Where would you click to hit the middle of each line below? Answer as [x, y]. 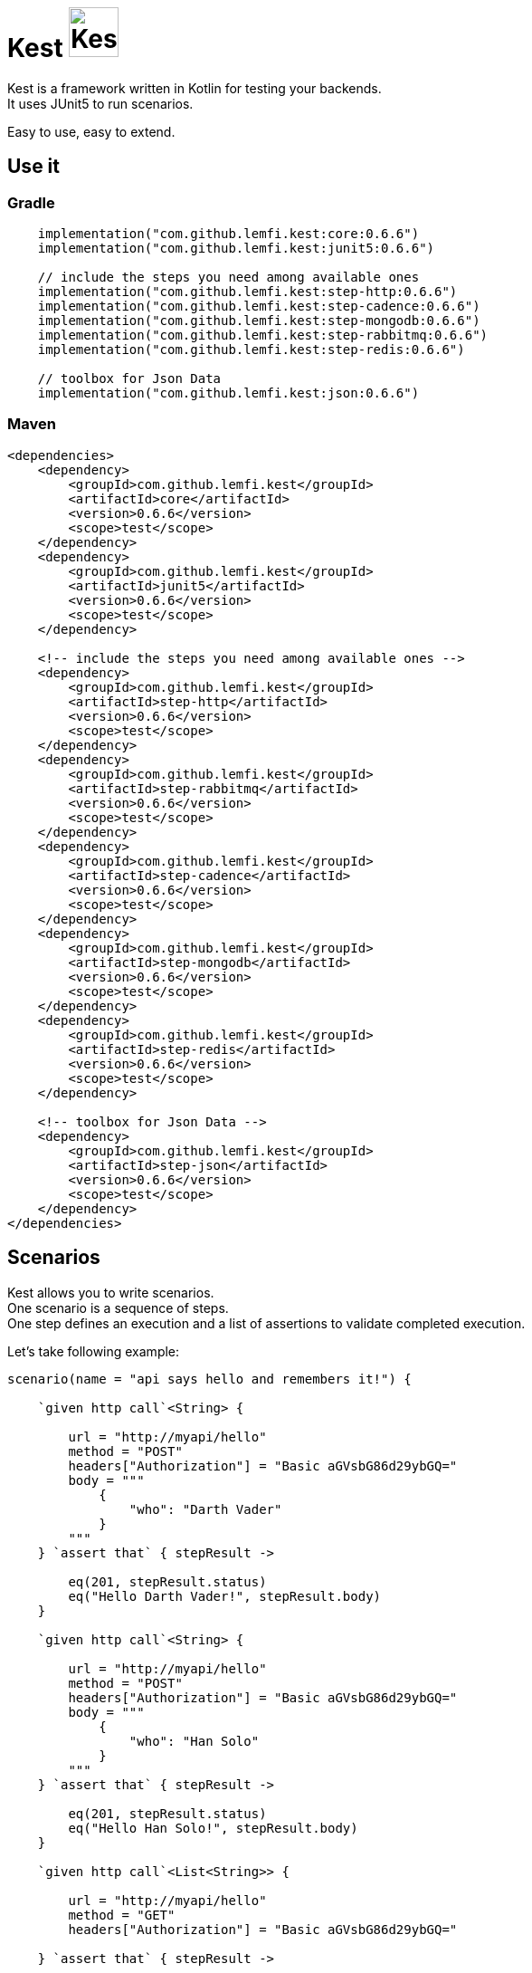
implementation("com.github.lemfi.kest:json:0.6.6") [228, 393]
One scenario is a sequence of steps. [118, 1307]
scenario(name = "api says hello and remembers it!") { [209, 1379]
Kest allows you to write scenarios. [111, 1292]
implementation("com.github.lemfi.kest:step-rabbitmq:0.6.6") [263, 335]
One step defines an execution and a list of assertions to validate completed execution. [266, 1323]
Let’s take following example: [94, 1351]
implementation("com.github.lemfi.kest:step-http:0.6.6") [247, 291]
